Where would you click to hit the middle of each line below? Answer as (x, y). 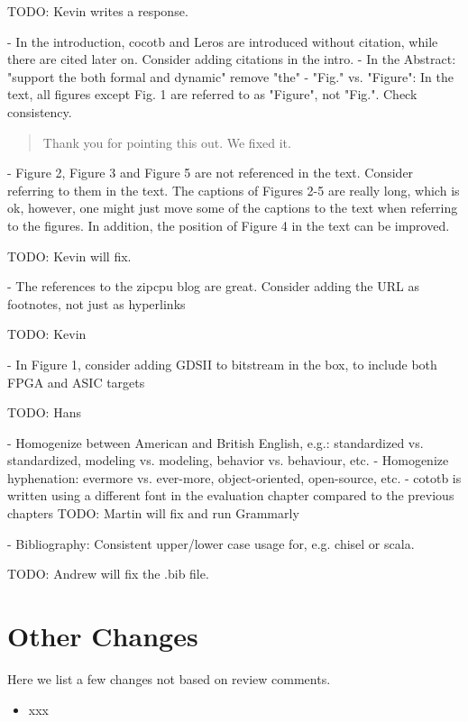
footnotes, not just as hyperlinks (96, 303)
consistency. (40, 111)
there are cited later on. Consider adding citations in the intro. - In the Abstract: (232, 59)
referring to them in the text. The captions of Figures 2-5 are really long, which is (234, 190)
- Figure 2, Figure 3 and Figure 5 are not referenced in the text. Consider (211, 173)
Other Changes (103, 636)
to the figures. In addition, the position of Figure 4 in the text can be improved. (229, 225)
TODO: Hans (44, 412)
